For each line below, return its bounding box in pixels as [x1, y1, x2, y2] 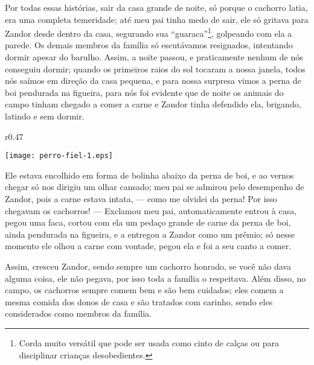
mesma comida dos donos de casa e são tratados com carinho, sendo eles [5, 295, 273, 308]
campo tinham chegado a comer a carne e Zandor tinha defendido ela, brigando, [5, 98, 301, 110]
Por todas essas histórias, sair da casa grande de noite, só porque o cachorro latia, [5, 1, 308, 13]
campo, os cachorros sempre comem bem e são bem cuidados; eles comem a [5, 284, 284, 296]
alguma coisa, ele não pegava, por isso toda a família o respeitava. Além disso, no [5, 271, 306, 284]
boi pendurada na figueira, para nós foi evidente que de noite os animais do [5, 86, 284, 98]
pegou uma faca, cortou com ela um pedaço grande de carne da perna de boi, [5, 216, 291, 229]
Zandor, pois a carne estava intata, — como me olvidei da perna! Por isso [5, 192, 277, 205]
